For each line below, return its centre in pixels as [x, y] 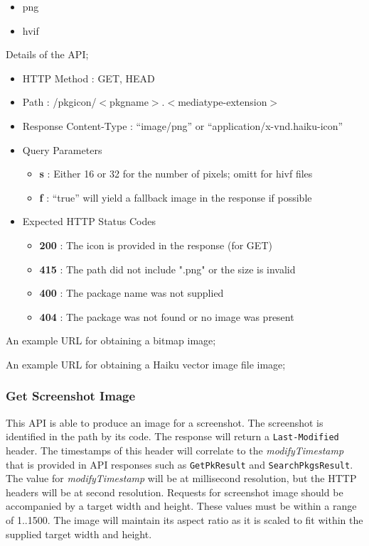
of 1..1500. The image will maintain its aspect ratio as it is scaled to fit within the [184, 520]
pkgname [129, 102]
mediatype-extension [223, 102]
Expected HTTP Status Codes [89, 221]
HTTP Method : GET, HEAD [89, 78]
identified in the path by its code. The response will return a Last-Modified [172, 436]
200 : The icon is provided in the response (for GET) [156, 245]
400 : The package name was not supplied [132, 293]
